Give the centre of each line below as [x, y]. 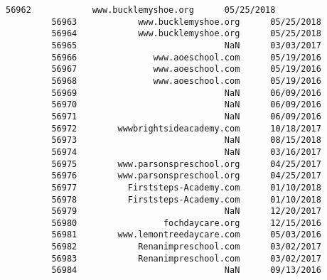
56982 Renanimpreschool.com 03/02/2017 [186, 247]
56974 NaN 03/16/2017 [186, 152]
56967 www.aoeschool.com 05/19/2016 [186, 69]
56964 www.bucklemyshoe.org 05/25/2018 [186, 34]
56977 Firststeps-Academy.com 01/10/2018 [186, 187]
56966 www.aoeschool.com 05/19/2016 [186, 57]
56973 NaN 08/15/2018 [186, 140]
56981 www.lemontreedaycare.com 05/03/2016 [186, 235]
